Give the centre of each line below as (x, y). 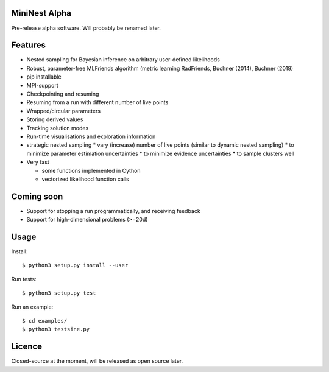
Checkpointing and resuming (63, 94)
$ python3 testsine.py (56, 329)
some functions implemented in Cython (91, 170)
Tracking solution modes (58, 128)
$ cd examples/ (45, 321)
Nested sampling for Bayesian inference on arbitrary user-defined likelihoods (123, 60)
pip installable (44, 77)
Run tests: (24, 279)
